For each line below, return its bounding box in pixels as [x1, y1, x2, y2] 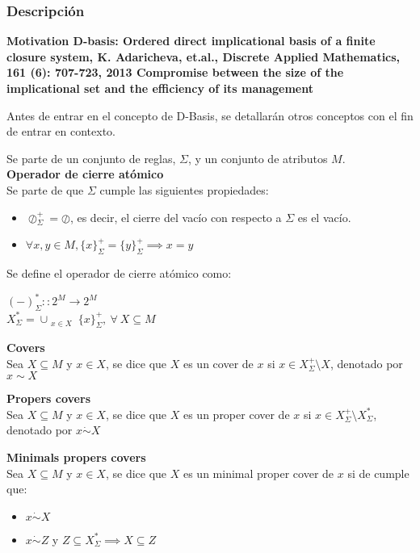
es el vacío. [297, 208, 351, 225]
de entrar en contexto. [6, 123, 116, 140]
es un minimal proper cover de [183, 464, 334, 481]
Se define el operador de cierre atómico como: [6, 265, 232, 282]
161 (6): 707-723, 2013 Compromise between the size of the [6, 64, 344, 81]
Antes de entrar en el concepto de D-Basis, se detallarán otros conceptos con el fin [6, 107, 414, 124]
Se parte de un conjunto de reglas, [6, 149, 176, 166]
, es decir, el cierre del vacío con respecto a [69, 208, 282, 225]
